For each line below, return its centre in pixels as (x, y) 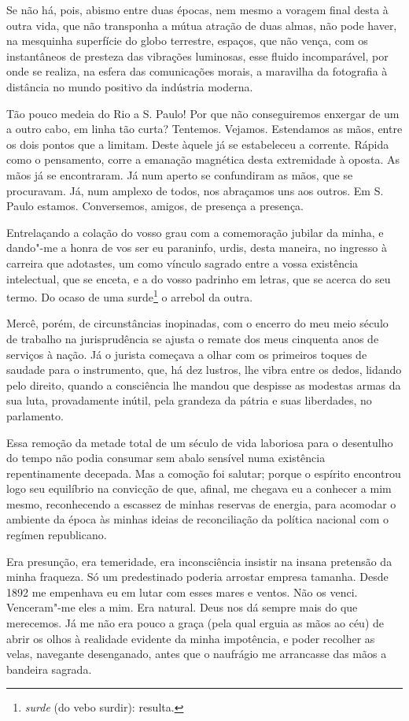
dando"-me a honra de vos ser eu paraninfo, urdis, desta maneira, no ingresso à (197, 248)
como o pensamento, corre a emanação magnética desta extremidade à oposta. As (203, 159)
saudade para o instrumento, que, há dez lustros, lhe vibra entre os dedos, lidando (204, 370)
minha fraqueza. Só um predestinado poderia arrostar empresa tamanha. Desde (197, 577)
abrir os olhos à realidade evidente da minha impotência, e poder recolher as (191, 638)
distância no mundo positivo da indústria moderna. (130, 86)
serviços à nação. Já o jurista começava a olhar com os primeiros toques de (187, 354)
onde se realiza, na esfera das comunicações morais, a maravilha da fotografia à (197, 71)
